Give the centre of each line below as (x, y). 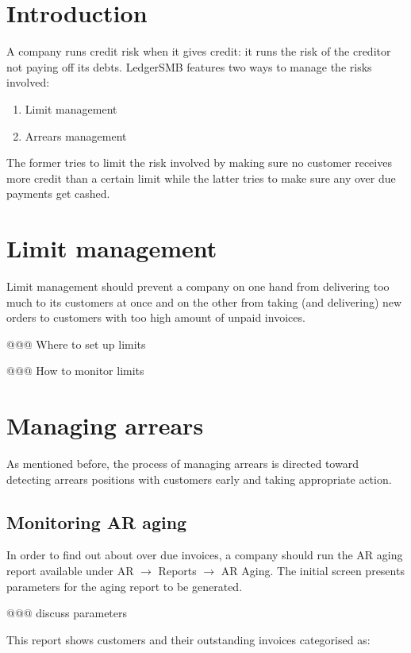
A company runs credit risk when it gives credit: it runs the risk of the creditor (199, 51)
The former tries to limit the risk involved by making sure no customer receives (199, 162)
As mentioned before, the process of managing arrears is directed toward (182, 464)
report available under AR (70, 571)
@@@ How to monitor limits (75, 371)
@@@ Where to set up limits (76, 344)
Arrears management (76, 135)
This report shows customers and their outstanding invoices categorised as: (188, 639)
